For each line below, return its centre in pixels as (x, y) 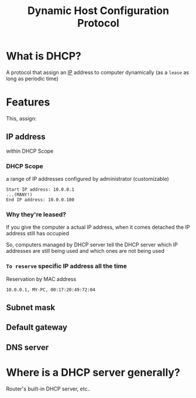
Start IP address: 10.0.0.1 (40, 189)
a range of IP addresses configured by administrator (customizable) (88, 179)
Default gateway (37, 327)
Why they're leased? (36, 214)
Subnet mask (31, 308)
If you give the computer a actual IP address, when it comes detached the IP (98, 227)
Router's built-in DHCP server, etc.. (48, 389)
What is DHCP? (44, 56)
